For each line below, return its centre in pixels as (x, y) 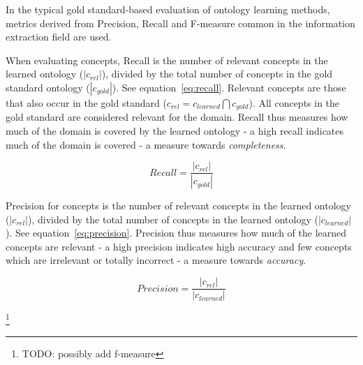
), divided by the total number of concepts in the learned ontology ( (173, 219)
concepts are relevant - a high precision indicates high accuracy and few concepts (179, 246)
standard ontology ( (48, 87)
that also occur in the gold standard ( (86, 102)
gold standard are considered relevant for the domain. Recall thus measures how (177, 117)
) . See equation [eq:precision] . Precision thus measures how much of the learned (176, 233)
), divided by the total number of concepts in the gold (217, 74)
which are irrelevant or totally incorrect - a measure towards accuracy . (156, 260)
